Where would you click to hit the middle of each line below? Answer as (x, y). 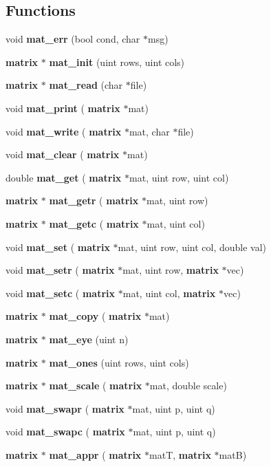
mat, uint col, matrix (169, 293)
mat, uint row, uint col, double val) (192, 247)
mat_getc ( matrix (94, 223)
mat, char (149, 131)
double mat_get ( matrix (64, 177)
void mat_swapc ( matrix (65, 432)
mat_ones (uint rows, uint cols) (119, 362)
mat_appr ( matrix (95, 454)
